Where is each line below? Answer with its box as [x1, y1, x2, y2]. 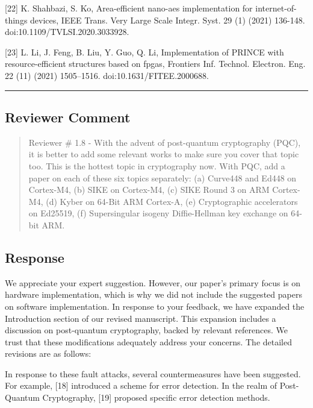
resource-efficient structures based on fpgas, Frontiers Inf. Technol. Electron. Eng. [5, 57, 306, 70]
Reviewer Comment [5, 107, 131, 126]
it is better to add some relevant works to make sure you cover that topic [28, 148, 299, 160]
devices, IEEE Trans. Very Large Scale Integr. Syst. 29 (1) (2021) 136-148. [30, 13, 305, 26]
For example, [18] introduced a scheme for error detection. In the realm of [5, 379, 277, 392]
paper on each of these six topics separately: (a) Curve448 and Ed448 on [28, 171, 297, 184]
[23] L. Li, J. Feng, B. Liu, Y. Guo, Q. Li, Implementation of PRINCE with [5, 45, 284, 58]
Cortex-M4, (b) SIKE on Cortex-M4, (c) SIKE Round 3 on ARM [28, 183, 270, 196]
